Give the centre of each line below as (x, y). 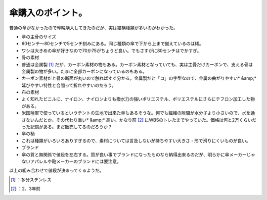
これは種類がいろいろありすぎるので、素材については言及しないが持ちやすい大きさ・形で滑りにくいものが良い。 (136, 141)
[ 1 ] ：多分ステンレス (31, 179)
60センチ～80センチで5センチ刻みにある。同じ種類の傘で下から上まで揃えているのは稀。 (112, 44)
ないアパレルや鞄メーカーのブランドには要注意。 (71, 161)
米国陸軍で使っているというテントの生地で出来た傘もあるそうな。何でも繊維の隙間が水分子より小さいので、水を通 (138, 113)
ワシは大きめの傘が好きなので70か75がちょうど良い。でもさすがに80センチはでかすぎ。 (111, 50)
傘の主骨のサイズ (39, 37)
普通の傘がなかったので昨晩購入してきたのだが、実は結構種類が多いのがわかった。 (93, 28)
